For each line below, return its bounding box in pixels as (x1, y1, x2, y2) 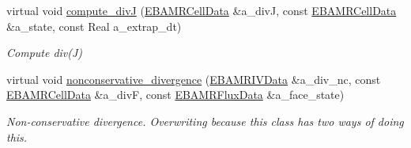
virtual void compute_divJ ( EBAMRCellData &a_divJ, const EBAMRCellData (6, 2, 397, 18)
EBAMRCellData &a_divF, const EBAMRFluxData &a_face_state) (6, 86, 345, 103)
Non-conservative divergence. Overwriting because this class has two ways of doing (6, 112, 404, 129)
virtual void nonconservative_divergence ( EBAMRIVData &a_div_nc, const (6, 70, 381, 87)
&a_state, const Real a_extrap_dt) (6, 17, 182, 34)
